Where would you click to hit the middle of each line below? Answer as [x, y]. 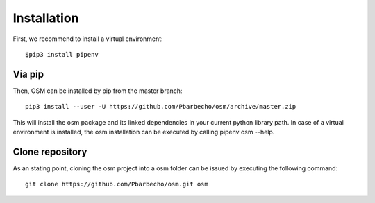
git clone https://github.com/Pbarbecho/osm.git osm [117, 184]
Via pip [28, 74]
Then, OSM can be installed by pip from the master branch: [98, 91]
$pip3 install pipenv [62, 54]
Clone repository [50, 151]
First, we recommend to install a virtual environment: [88, 39]
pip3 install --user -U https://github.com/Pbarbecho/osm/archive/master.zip [161, 107]
